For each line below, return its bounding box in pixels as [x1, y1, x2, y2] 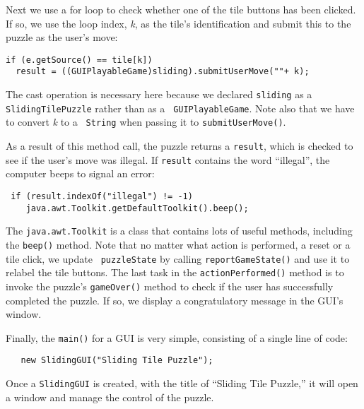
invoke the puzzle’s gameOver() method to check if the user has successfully [6, 278, 334, 293]
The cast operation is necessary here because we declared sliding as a [6, 87, 312, 102]
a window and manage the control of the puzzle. [6, 389, 214, 404]
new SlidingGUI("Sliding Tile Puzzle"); [20, 355, 213, 366]
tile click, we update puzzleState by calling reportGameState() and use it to [6, 251, 350, 266]
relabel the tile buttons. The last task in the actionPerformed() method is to [6, 265, 344, 280]
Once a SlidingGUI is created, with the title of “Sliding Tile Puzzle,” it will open [6, 376, 358, 391]
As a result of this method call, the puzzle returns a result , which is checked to [6, 138, 353, 153]
